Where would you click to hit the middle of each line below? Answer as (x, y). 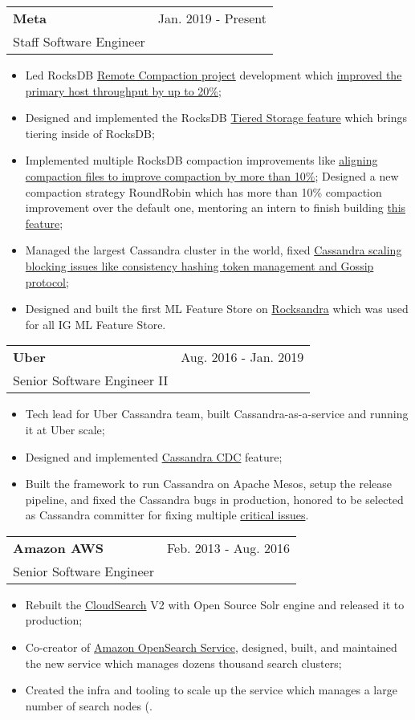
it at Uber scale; (65, 429)
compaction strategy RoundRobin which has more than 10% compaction (203, 191)
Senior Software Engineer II (91, 380)
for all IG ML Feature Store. (96, 324)
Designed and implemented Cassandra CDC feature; (154, 456)
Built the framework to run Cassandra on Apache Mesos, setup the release (208, 484)
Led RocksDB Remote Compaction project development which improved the (214, 75)
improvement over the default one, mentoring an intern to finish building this (216, 207)
